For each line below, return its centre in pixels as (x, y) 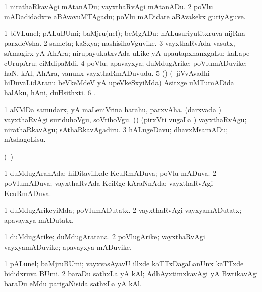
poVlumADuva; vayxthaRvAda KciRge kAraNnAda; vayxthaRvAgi (109, 183)
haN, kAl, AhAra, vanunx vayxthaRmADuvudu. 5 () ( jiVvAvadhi (107, 72)
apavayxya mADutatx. (39, 220)
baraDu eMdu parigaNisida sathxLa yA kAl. (73, 283)
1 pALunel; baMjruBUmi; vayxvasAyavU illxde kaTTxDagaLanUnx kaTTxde (124, 263)
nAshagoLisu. (25, 139)
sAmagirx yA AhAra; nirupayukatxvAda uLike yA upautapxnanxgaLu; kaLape (127, 53)
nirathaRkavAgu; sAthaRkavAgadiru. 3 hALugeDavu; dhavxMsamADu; (116, 129)
